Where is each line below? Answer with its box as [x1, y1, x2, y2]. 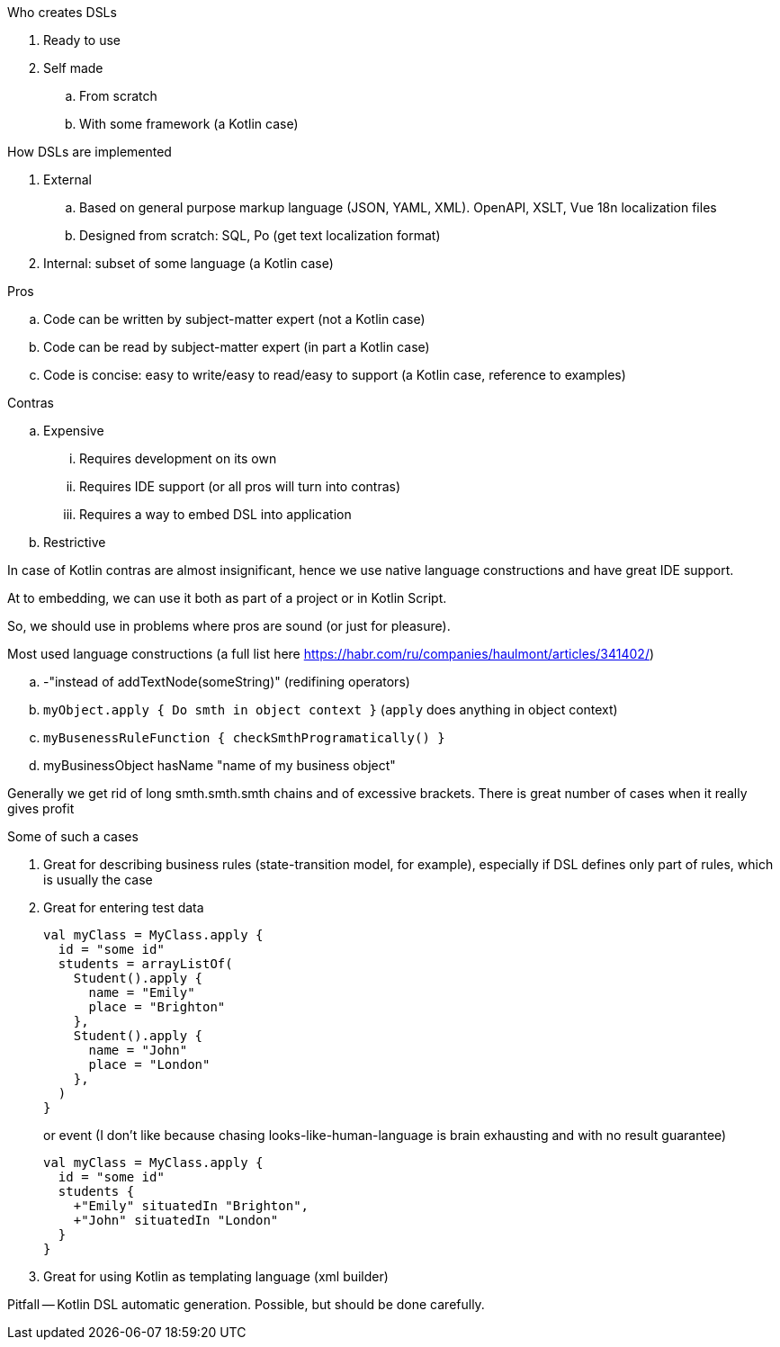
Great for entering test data [43, 900, 204, 915]
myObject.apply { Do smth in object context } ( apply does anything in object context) [43, 702, 618, 717]
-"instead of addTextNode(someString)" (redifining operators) [43, 674, 410, 689]
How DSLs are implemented [7, 144, 172, 159]
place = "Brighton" [88, 1000, 226, 1014]
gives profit [7, 801, 75, 816]
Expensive [43, 423, 104, 438]
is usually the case [43, 872, 153, 887]
